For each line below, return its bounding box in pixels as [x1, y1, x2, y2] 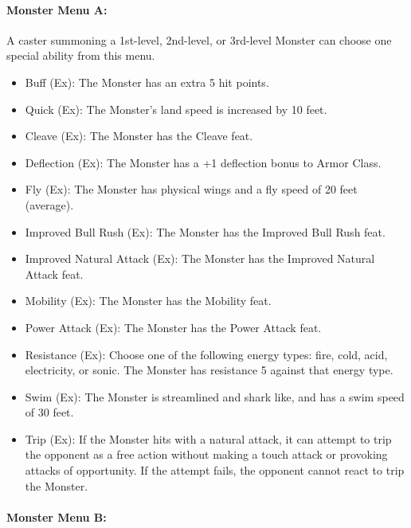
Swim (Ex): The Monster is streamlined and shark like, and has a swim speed [25, 388, 405, 405]
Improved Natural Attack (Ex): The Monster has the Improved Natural [25, 250, 375, 267]
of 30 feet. [25, 404, 74, 420]
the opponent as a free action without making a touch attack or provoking [25, 446, 388, 463]
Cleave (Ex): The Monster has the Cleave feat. [25, 127, 253, 144]
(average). [25, 196, 74, 213]
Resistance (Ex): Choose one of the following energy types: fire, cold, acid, [25, 346, 388, 362]
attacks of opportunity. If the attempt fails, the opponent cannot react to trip [25, 462, 405, 479]
